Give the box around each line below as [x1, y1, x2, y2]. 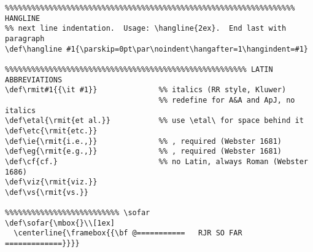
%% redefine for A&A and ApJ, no [158, 95, 295, 104]
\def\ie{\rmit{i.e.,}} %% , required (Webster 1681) [5, 136, 282, 146]
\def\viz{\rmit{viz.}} [5, 178, 98, 187]
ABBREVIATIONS [5, 75, 63, 84]
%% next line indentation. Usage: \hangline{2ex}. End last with [5, 24, 287, 33]
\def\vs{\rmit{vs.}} [5, 187, 89, 197]
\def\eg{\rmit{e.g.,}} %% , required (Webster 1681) [5, 147, 282, 156]
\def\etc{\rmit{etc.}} [5, 126, 98, 135]
